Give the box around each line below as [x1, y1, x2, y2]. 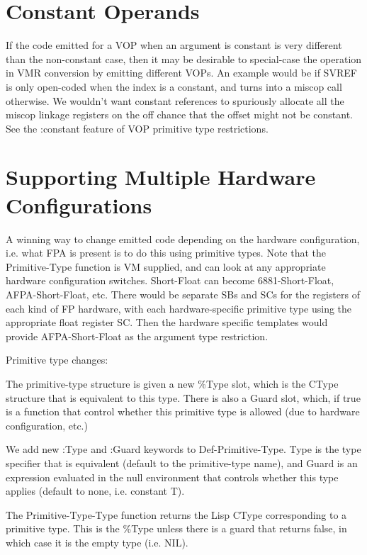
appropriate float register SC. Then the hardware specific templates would [6, 315, 328, 330]
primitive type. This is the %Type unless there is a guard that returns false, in [6, 521, 347, 536]
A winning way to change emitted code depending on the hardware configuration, [6, 231, 360, 246]
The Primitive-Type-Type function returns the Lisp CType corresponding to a [6, 507, 347, 522]
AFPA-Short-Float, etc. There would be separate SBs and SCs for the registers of [6, 286, 360, 301]
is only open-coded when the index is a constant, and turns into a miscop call [6, 79, 342, 94]
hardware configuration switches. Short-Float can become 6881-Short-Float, [6, 273, 334, 288]
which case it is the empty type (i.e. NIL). [6, 534, 188, 549]
